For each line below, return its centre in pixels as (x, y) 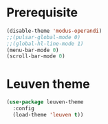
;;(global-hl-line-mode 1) (45, 44)
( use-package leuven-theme (45, 102)
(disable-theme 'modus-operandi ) (54, 31)
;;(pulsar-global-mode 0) (43, 37)
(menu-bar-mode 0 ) (33, 50)
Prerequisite (42, 13)
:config (24, 109)
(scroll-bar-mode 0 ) (36, 56)
